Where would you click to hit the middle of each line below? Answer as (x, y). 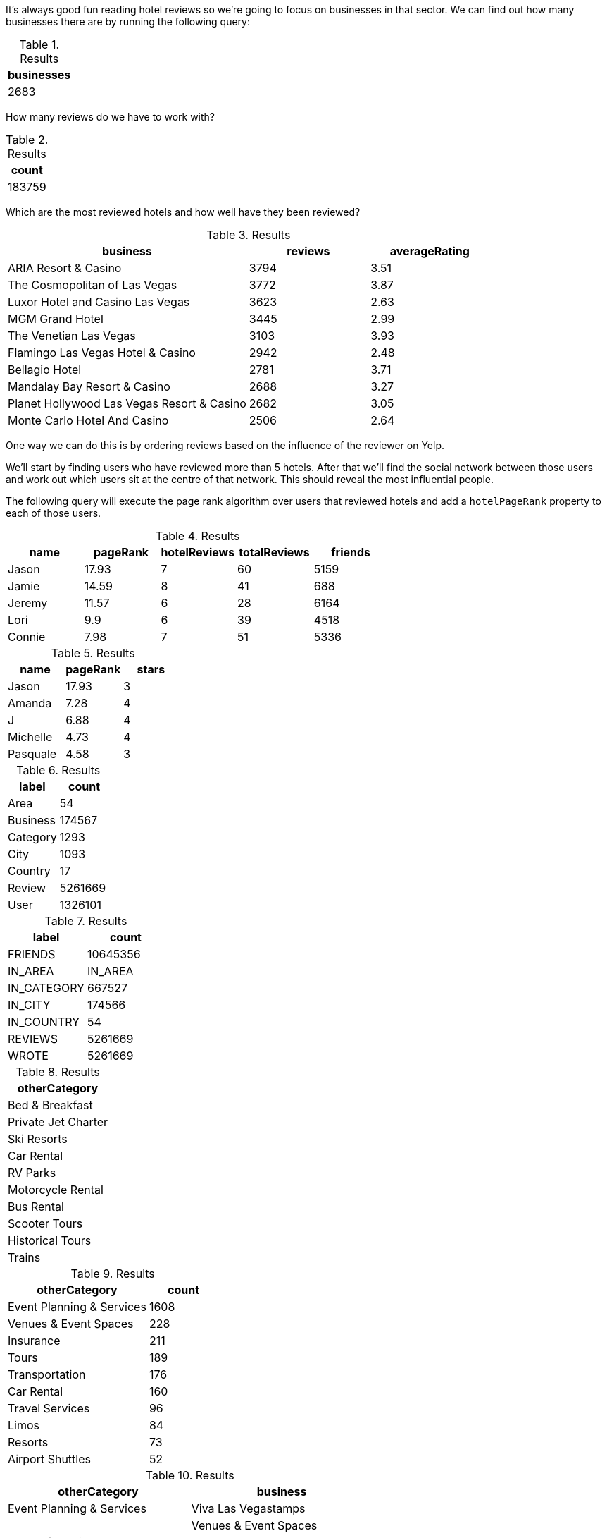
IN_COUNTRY (44, 1022)
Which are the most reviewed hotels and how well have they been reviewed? (183, 212)
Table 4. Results (198, 536)
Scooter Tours (45, 1223)
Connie (27, 637)
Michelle (30, 737)
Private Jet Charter (58, 1122)
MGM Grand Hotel (56, 319)
